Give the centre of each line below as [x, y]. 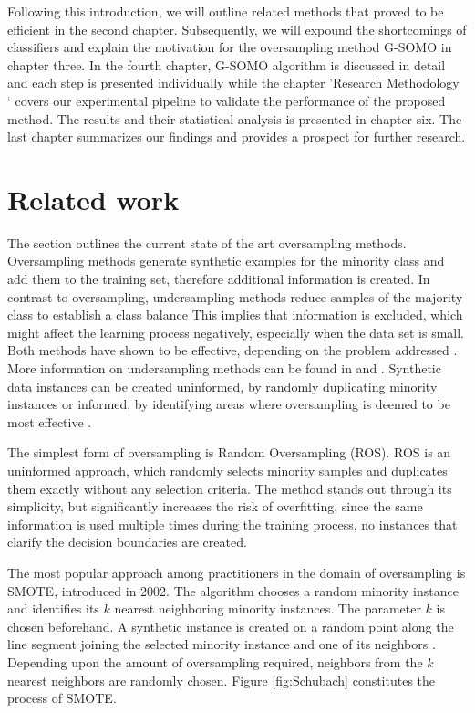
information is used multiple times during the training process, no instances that [232, 524]
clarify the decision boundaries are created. [127, 542]
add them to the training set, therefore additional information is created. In [219, 279]
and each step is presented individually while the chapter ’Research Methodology [233, 83]
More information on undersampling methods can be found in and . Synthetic [224, 368]
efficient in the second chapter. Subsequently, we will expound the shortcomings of [237, 29]
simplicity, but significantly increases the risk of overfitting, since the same [215, 506]
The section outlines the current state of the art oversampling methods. [207, 242]
